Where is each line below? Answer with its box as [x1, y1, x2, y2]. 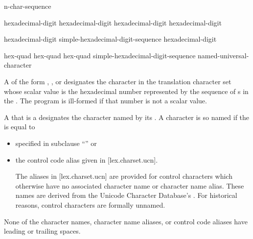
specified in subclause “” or [15, 138, 97, 148]
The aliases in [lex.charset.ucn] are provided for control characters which [15, 171, 232, 181]
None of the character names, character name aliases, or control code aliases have [4, 216, 248, 226]
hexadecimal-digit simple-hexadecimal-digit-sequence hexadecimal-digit [4, 34, 217, 44]
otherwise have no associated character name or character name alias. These [15, 180, 244, 191]
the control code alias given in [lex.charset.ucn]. [15, 154, 158, 165]
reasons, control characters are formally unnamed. [15, 199, 165, 210]
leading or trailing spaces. [4, 226, 81, 236]
